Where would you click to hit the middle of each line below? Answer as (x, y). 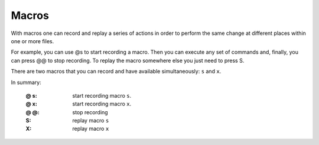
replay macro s (91, 121)
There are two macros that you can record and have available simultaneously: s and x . (116, 72)
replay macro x (91, 129)
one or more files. (32, 41)
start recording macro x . (102, 104)
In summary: (26, 82)
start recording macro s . (102, 95)
